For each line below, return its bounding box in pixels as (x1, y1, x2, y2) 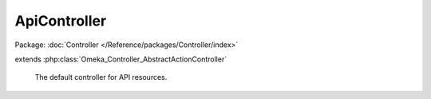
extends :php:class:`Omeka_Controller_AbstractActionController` (14, 54, 227, 64)
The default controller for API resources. (34, 73, 168, 82)
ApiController (14, 12, 107, 30)
